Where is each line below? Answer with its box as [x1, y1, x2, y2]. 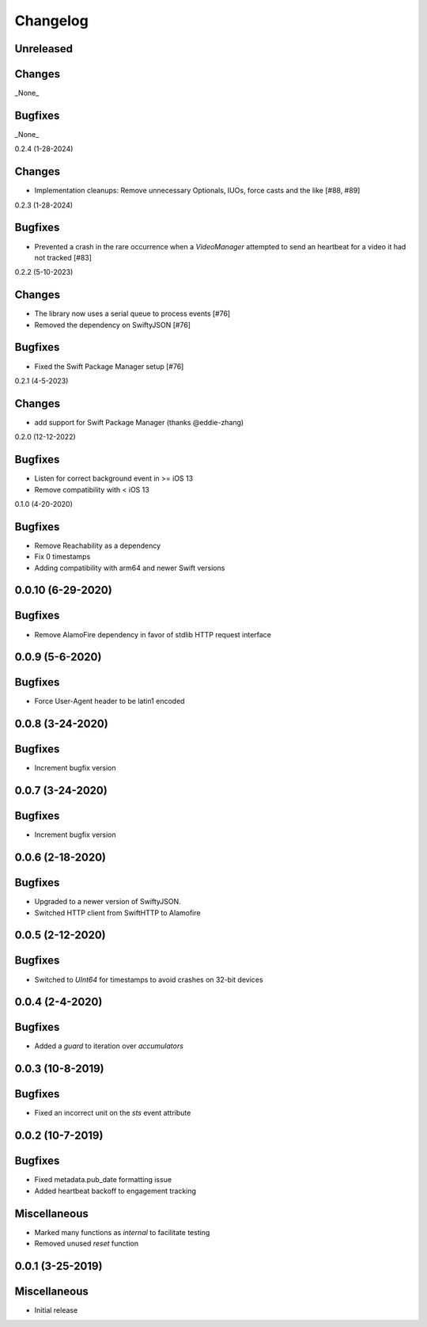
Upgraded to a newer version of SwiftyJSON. [34, 897, 181, 907]
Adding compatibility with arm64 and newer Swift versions [34, 563, 225, 572]
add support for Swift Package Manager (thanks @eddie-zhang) [34, 417, 244, 427]
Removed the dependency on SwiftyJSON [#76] [34, 320, 191, 329]
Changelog [14, 12, 89, 29]
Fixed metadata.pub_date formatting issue [34, 1175, 172, 1184]
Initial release [34, 1305, 78, 1314]
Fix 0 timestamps [34, 552, 91, 561]
